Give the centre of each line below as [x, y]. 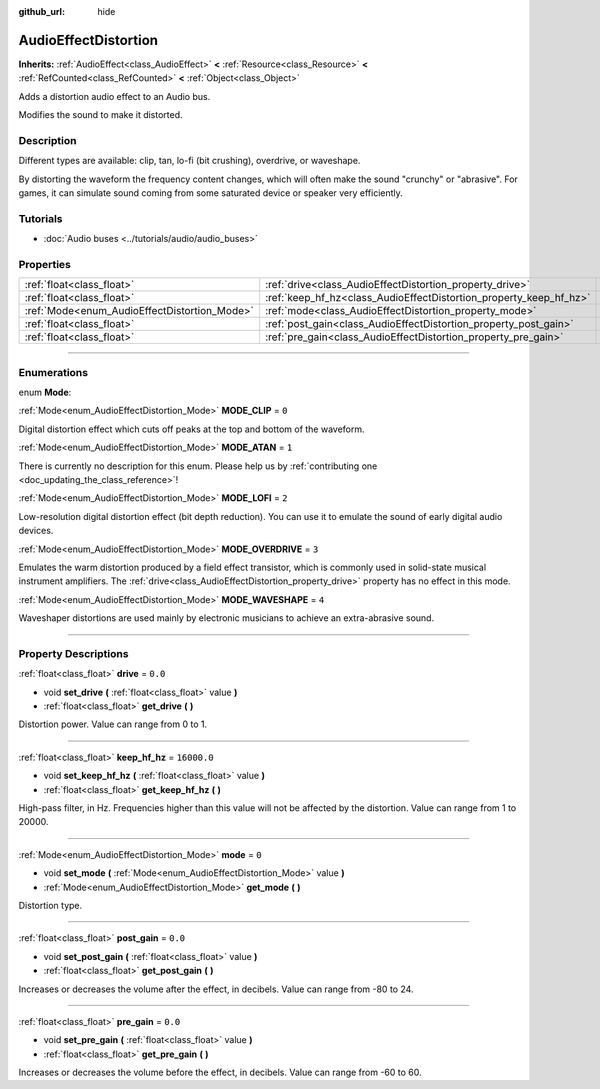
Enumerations [53, 372]
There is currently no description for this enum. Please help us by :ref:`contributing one [198, 466]
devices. [36, 531]
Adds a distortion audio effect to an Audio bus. [114, 96]
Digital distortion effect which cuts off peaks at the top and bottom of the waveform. [191, 429]
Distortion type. [50, 905]
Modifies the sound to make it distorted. [101, 115]
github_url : [41, 11]
